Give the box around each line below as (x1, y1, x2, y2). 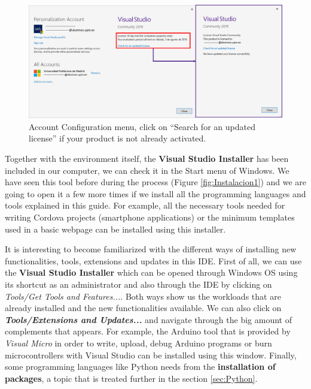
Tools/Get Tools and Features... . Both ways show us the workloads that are (5, 290, 281, 302)
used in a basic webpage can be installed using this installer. (5, 222, 226, 235)
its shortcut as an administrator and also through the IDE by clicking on (5, 278, 272, 290)
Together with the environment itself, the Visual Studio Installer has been (5, 152, 289, 164)
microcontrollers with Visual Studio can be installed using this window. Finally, (5, 348, 297, 361)
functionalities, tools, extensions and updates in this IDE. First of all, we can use (5, 254, 302, 267)
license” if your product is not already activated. (29, 132, 206, 144)
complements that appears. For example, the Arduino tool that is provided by (5, 325, 291, 337)
